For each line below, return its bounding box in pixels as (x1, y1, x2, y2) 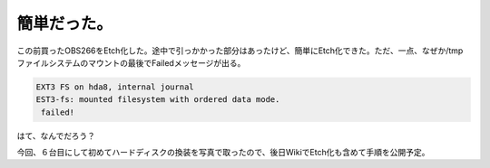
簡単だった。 (16, 14, 113, 33)
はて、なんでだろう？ (16, 130, 95, 141)
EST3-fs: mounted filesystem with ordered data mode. (35, 95, 280, 105)
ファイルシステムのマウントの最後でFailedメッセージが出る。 (16, 57, 246, 68)
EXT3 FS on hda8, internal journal (35, 81, 194, 92)
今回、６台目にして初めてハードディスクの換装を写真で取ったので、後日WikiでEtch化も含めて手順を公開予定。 (16, 147, 430, 158)
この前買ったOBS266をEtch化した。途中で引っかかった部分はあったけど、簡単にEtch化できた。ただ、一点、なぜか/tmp (16, 45, 464, 56)
